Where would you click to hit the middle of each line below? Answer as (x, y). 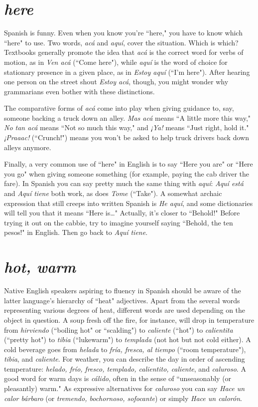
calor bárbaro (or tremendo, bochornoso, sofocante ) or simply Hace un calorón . (123, 398)
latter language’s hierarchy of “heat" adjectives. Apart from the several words (122, 300)
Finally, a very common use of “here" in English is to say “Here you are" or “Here (129, 164)
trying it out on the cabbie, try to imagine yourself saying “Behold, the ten (119, 222)
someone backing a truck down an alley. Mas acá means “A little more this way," (128, 117)
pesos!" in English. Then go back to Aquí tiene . (76, 232)
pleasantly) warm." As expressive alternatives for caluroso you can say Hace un (125, 388)
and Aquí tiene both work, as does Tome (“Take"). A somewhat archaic (113, 193)
